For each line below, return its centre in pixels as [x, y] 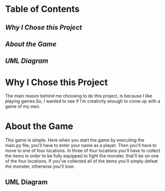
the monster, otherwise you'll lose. [40, 166]
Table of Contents [42, 9]
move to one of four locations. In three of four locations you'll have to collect [83, 151]
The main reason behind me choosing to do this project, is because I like [79, 96]
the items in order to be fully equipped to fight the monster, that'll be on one [82, 156]
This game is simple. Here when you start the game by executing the [75, 140]
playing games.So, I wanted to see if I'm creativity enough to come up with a [83, 101]
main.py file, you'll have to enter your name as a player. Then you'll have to [81, 145]
